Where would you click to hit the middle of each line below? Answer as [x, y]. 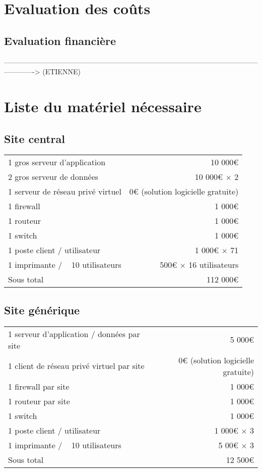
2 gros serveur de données [53, 177]
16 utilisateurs [214, 265]
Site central [35, 138]
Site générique [42, 310]
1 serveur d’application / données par [74, 334]
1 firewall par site [39, 386]
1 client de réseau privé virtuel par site [76, 366]
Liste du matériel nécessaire [103, 106]
